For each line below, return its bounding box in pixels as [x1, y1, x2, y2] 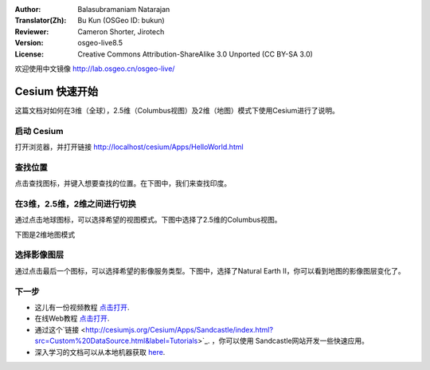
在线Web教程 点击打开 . [34, 313, 110, 323]
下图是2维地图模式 [14, 230, 76, 239]
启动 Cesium [14, 125, 64, 136]
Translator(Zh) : [14, 16, 67, 26]
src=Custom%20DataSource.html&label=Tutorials [34, 336, 198, 346]
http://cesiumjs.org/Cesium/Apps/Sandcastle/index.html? [84, 325, 274, 334]
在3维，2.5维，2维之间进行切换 [14, 198, 137, 209]
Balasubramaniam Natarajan [77, 5, 170, 14]
